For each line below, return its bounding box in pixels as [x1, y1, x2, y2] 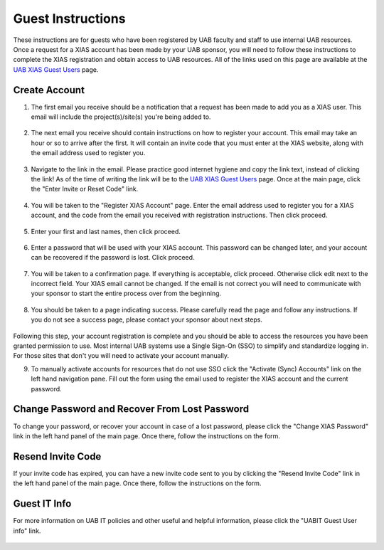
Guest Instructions [13, 11, 126, 26]
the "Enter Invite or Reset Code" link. [31, 185, 139, 194]
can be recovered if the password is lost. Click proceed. [31, 253, 195, 262]
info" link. [13, 527, 41, 535]
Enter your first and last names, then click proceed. [31, 227, 181, 236]
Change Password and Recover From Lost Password [13, 403, 249, 416]
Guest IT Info [13, 498, 72, 510]
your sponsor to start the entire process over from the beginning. [31, 289, 222, 298]
